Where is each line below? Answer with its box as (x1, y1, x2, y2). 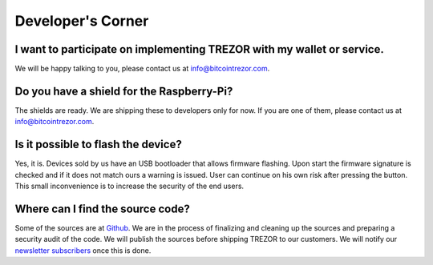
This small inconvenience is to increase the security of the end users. (14, 181, 245, 191)
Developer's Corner (14, 12, 149, 30)
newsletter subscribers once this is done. (14, 245, 152, 255)
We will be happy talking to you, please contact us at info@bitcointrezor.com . (14, 64, 270, 74)
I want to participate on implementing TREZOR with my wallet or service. (14, 42, 384, 56)
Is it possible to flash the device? (14, 138, 182, 151)
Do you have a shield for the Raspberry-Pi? (14, 84, 233, 98)
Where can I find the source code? (14, 202, 190, 215)
